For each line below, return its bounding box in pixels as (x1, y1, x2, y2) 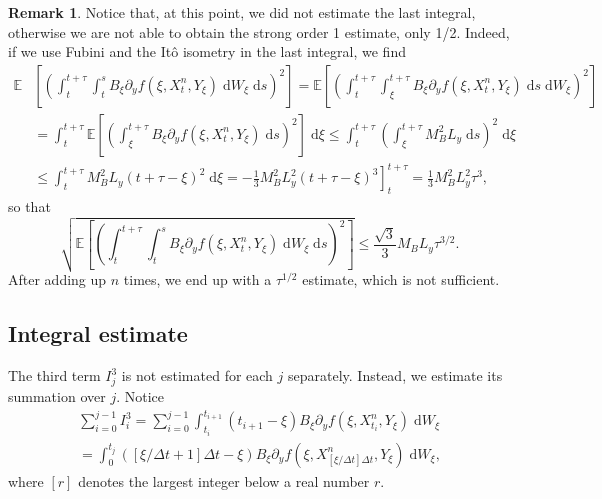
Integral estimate (8, 318, 188, 349)
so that (8, 196, 51, 217)
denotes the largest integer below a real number (78, 470, 370, 491)
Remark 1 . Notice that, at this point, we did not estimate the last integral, (8, 2, 476, 22)
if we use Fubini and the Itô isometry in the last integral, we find (8, 41, 406, 62)
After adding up (8, 269, 107, 290)
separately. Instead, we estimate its (288, 365, 503, 386)
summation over (8, 385, 106, 406)
